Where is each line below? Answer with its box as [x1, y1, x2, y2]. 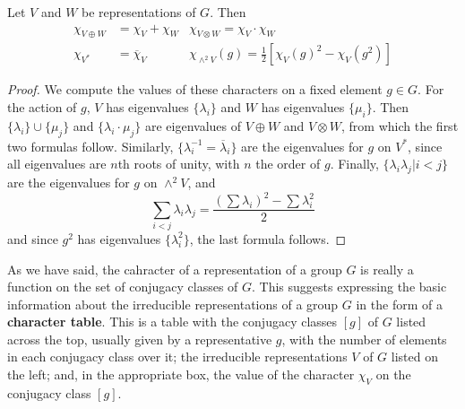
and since [7, 229, 58, 248]
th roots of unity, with [117, 154, 240, 173]
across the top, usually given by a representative [7, 329, 272, 348]
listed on [391, 347, 438, 366]
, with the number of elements [281, 329, 447, 348]
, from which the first [341, 116, 459, 135]
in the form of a [356, 294, 443, 313]
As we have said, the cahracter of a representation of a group [7, 259, 342, 278]
